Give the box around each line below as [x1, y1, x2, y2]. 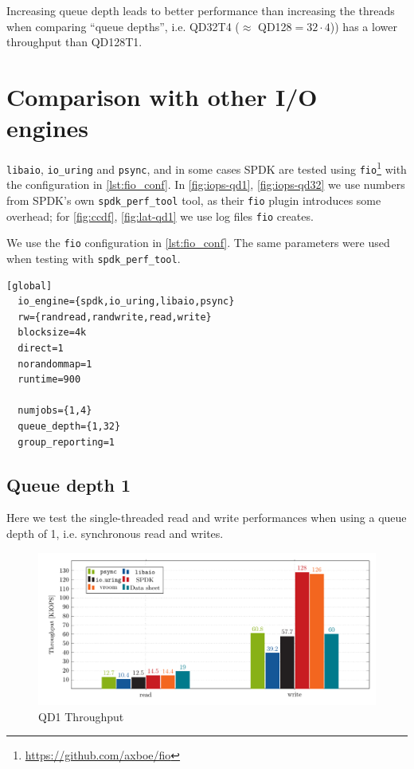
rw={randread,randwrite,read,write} [18, 311, 212, 323]
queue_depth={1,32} [18, 420, 121, 432]
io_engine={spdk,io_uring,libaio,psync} [18, 296, 235, 308]
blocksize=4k [18, 327, 87, 339]
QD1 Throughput [38, 708, 124, 724]
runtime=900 [18, 374, 81, 386]
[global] [6, 280, 53, 292]
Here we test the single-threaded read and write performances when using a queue [6, 509, 407, 526]
